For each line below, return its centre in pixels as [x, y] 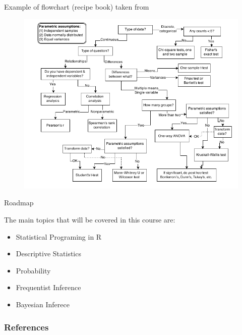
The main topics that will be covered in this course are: [90, 220]
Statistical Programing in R [59, 236]
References [26, 327]
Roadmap [19, 203]
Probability [33, 270]
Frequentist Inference [48, 287]
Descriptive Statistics [48, 254]
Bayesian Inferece [43, 304]
